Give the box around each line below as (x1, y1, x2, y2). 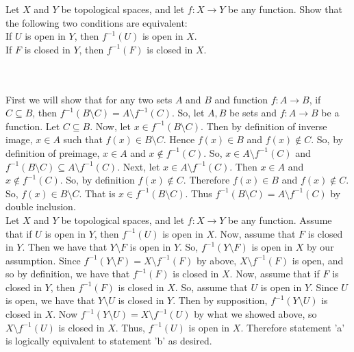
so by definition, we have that (5, 266, 130, 281)
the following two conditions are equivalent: (5, 15, 188, 29)
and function (214, 92, 268, 106)
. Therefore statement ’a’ (240, 320, 345, 334)
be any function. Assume (228, 212, 332, 227)
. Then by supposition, (173, 293, 268, 307)
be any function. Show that (228, 2, 342, 16)
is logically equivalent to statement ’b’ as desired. (5, 334, 212, 348)
